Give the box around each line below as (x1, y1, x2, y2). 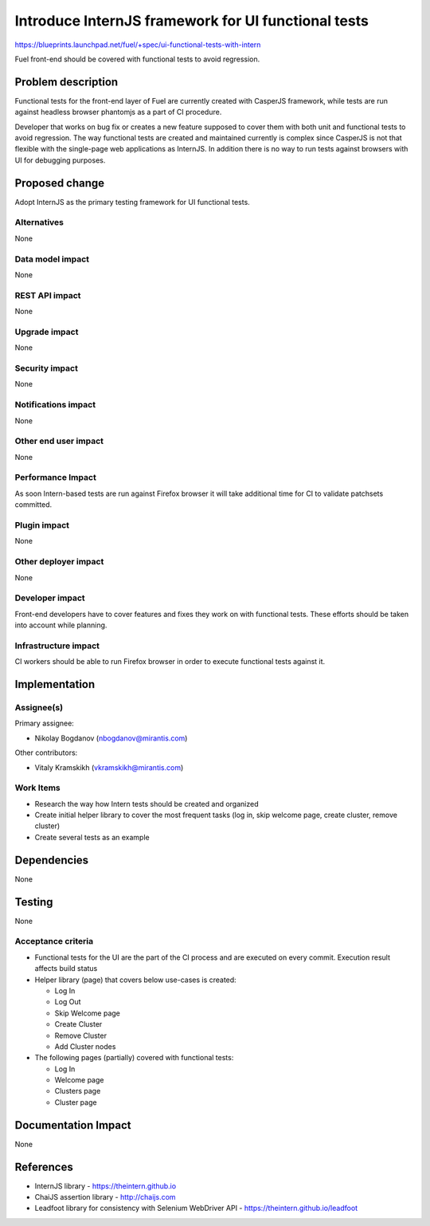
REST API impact (14, 289, 81, 301)
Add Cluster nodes (54, 1041, 116, 1051)
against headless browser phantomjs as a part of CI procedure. (14, 108, 222, 117)
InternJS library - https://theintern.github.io (34, 1181, 177, 1191)
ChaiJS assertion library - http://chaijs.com (34, 1193, 176, 1202)
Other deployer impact (14, 556, 104, 568)
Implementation (14, 678, 96, 691)
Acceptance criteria (14, 936, 94, 947)
